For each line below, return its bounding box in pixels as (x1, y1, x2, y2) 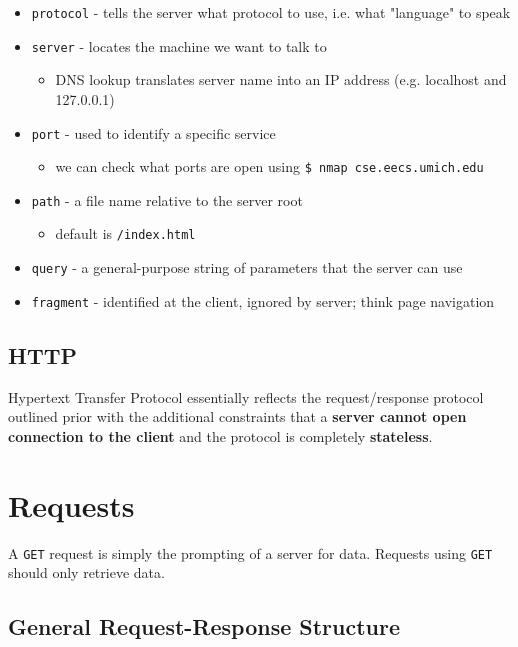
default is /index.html (55, 223, 196, 244)
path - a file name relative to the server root (31, 189, 303, 210)
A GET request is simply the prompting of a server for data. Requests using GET (8, 542, 493, 563)
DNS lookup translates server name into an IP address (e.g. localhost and (55, 69, 507, 90)
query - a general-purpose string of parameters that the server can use (31, 257, 463, 278)
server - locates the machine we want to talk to (31, 35, 327, 56)
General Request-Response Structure (8, 611, 401, 642)
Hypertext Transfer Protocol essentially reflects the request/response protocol (8, 386, 484, 407)
